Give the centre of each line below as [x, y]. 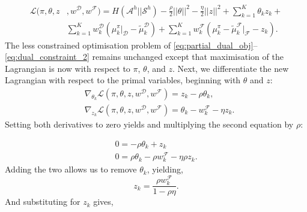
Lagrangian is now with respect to [68, 68]
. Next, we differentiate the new [230, 68]
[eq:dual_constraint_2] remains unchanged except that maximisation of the [144, 57]
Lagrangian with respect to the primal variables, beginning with [123, 80]
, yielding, [165, 169]
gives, [103, 202]
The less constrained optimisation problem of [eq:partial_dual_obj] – [131, 45]
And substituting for [43, 202]
